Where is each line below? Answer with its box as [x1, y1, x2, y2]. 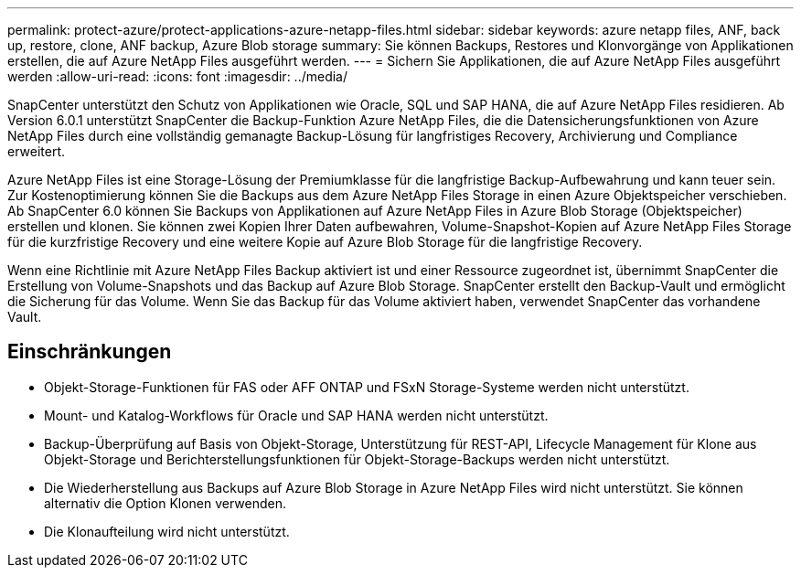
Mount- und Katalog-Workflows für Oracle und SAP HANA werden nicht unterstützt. [44, 407, 549, 423]
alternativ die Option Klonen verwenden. [44, 495, 287, 511]
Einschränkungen [7, 340, 172, 364]
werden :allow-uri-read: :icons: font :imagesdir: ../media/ [7, 69, 348, 84]
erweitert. [7, 144, 66, 159]
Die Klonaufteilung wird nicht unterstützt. [44, 523, 290, 539]
